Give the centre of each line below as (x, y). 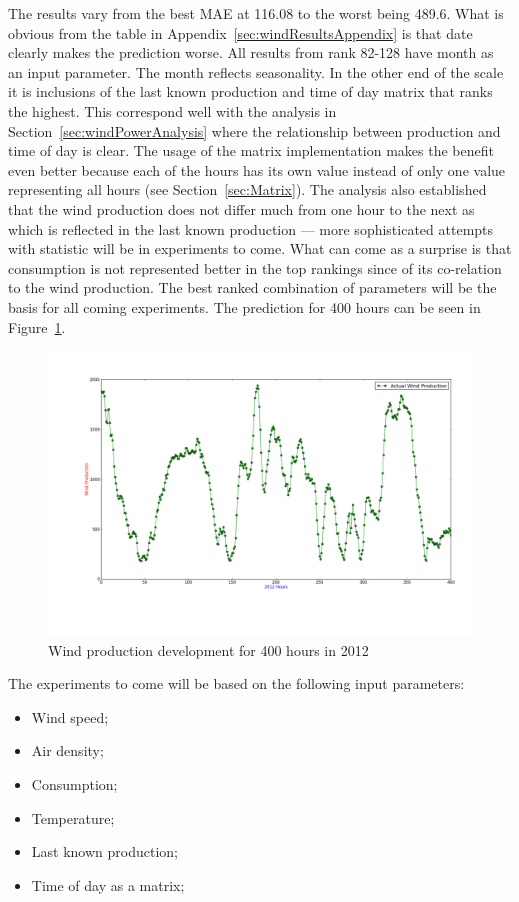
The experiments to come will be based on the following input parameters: (236, 683)
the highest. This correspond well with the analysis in (172, 110)
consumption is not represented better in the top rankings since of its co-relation (255, 267)
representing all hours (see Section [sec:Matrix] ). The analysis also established (247, 189)
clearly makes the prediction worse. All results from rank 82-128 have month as (251, 52)
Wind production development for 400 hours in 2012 (208, 649)
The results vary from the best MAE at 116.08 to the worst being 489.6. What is (256, 13)
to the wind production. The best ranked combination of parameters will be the (252, 287)
